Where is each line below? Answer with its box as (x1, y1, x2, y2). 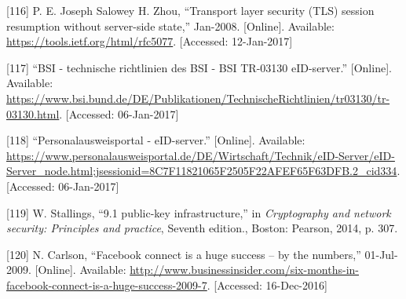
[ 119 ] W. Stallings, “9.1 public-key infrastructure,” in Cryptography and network (6, 204, 391, 221)
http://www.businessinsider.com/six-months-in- (130, 261, 359, 278)
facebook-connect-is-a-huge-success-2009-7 (6, 276, 207, 293)
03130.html (6, 105, 60, 122)
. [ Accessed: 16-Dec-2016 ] (207, 276, 327, 293)
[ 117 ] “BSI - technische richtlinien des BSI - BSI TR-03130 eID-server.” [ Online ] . (6, 59, 392, 75)
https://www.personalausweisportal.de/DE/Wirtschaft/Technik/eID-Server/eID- (6, 147, 395, 163)
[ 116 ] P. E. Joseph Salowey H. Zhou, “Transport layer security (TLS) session (6, 2, 375, 18)
